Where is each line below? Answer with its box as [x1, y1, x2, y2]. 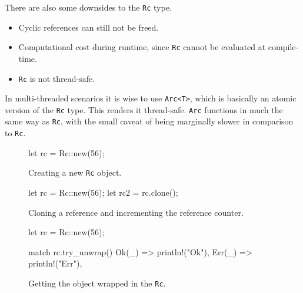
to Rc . [5, 127, 26, 139]
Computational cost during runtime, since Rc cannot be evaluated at [18, 41, 266, 53]
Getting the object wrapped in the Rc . [28, 277, 166, 289]
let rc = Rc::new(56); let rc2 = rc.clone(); [28, 186, 178, 199]
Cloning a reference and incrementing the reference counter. [28, 206, 244, 218]
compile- [268, 41, 299, 53]
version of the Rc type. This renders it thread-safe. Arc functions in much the [5, 103, 283, 116]
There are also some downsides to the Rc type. [5, 1, 172, 13]
